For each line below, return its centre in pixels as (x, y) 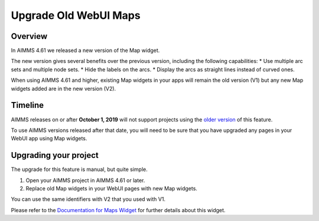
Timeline (27, 105)
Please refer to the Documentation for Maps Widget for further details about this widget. (118, 210)
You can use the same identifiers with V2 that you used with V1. (88, 199)
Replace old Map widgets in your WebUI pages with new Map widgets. (112, 188)
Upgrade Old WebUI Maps (76, 15)
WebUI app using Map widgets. (49, 138)
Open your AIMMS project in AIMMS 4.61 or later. (85, 180)
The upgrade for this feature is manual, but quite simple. (79, 169)
